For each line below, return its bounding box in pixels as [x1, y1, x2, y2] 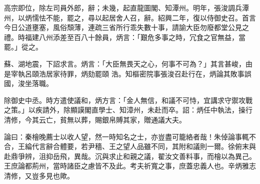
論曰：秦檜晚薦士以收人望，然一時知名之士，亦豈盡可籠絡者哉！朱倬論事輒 [4, 131, 249, 141]
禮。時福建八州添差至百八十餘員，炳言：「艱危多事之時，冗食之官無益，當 [4, 31, 245, 42]
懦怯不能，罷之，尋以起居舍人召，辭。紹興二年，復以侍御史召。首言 [31, 12, 256, 22]
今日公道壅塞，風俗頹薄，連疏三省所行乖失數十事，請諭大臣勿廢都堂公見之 [4, 22, 249, 32]
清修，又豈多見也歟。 [4, 170, 74, 180]
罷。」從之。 [4, 41, 42, 52]
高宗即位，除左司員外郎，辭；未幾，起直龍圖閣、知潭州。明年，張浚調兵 [4, 2, 242, 12]
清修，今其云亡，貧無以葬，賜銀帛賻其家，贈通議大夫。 [4, 114, 186, 124]
